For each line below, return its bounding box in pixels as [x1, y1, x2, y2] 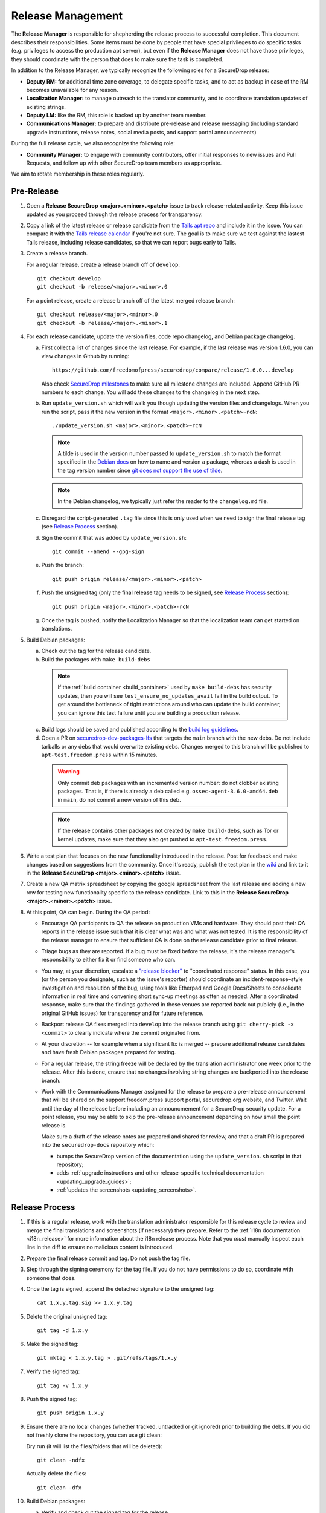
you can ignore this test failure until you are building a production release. [57, 709, 241, 717]
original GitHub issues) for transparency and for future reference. [41, 1009, 203, 1017]
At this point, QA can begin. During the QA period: [26, 908, 150, 916]
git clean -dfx [37, 1484, 82, 1491]
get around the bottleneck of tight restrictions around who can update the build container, [57, 701, 281, 708]
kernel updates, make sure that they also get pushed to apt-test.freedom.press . [57, 835, 268, 842]
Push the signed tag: [26, 1396, 78, 1403]
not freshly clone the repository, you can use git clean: [26, 1431, 162, 1439]
